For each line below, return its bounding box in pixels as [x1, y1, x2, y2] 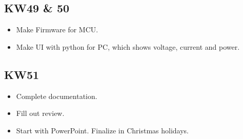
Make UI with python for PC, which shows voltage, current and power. [16, 41, 240, 52]
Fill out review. [16, 108, 65, 118]
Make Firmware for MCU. [16, 24, 98, 35]
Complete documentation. [16, 90, 97, 101]
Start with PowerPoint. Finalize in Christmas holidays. [16, 125, 189, 135]
